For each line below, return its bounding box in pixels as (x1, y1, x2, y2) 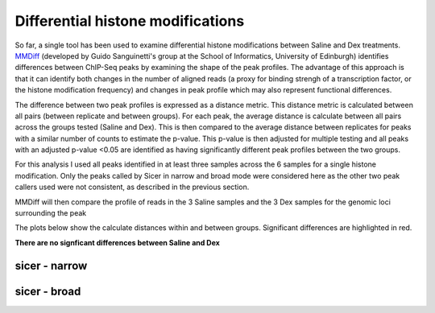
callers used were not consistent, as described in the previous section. (14, 182, 250, 192)
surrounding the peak (14, 208, 87, 218)
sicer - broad (14, 284, 81, 298)
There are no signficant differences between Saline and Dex (14, 237, 221, 247)
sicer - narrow (14, 258, 88, 273)
